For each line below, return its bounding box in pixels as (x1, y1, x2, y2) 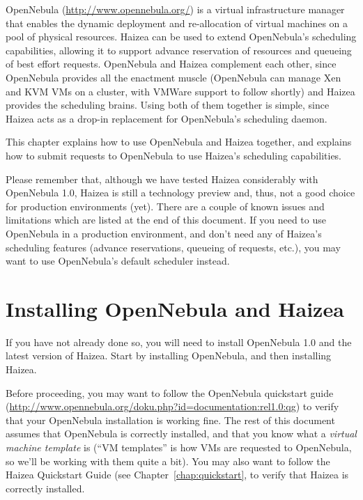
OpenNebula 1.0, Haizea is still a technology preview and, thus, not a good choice (6, 185, 355, 200)
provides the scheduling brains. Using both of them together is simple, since (6, 97, 330, 112)
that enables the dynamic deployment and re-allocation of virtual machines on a (6, 15, 348, 30)
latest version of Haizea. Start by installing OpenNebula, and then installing (6, 348, 332, 363)
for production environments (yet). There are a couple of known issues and (6, 198, 325, 213)
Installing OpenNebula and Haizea (6, 294, 344, 322)
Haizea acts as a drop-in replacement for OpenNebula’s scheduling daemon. (6, 111, 327, 125)
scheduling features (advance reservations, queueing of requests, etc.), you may (6, 240, 341, 254)
